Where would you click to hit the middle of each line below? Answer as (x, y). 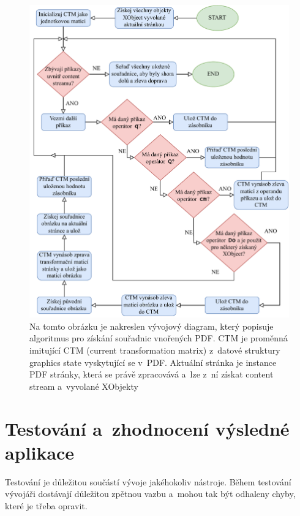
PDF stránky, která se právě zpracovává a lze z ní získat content (152, 374)
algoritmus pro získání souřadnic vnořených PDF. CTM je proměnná (159, 338)
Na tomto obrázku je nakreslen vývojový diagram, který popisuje (152, 326)
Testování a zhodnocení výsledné (147, 428)
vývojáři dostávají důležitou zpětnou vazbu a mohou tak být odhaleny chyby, (150, 494)
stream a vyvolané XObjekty (84, 386)
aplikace (40, 452)
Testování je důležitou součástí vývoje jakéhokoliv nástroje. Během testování (148, 481)
